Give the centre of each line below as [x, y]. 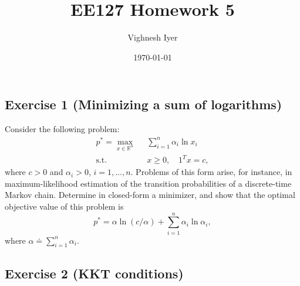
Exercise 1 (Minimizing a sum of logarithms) [144, 104]
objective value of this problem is [64, 206]
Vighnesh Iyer [153, 37]
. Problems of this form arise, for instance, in [211, 172]
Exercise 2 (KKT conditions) [94, 273]
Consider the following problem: [62, 129]
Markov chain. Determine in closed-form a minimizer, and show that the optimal [150, 195]
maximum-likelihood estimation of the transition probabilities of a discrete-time [148, 183]
